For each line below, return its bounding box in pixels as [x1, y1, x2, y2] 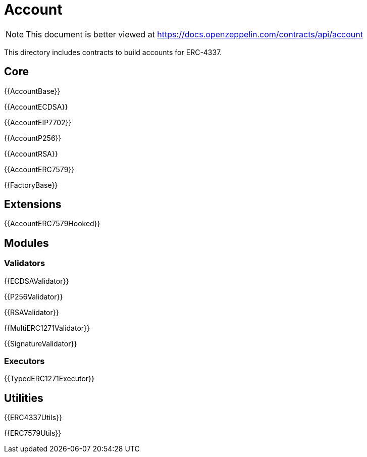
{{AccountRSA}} [4, 149, 58, 158]
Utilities [4, 391, 43, 404]
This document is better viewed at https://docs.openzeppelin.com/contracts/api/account [26, 29, 363, 39]
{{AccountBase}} [4, 86, 61, 95]
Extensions [4, 198, 62, 211]
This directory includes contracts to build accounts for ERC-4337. [4, 47, 222, 57]
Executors [4, 356, 45, 367]
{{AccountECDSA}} [4, 102, 68, 111]
